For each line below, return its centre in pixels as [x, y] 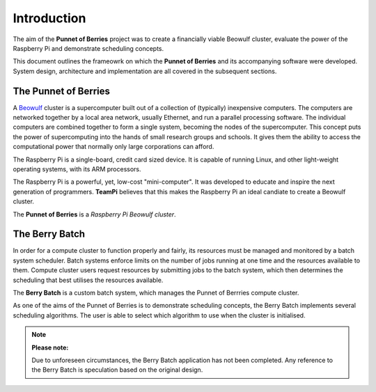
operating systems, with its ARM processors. [77, 169]
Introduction [49, 18]
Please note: [50, 347]
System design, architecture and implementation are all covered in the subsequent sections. [145, 71]
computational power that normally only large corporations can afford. [113, 147]
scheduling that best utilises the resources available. [88, 280]
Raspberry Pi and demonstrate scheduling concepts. [88, 48]
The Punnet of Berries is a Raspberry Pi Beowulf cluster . [95, 214]
